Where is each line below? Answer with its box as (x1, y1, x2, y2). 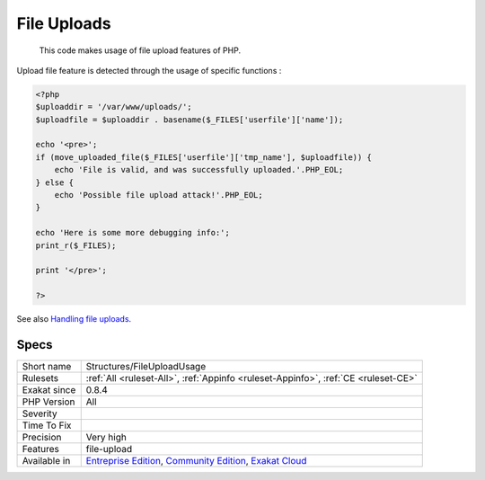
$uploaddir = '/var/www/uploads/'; (35, 102, 192, 112)
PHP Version (22, 396, 75, 408)
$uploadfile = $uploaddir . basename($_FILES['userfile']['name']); (35, 114, 344, 125)
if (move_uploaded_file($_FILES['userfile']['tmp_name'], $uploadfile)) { (35, 152, 373, 162)
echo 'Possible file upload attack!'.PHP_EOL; (54, 190, 264, 200)
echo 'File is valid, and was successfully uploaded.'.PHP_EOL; (54, 164, 344, 175)
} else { (35, 177, 75, 188)
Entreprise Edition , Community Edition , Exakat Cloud (85, 455, 307, 467)
